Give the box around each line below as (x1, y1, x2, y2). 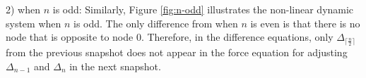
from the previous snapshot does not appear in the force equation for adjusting (6, 45, 348, 60)
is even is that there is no (250, 15, 360, 30)
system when (6, 15, 61, 30)
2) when (6, 2, 40, 16)
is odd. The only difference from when (73, 15, 238, 30)
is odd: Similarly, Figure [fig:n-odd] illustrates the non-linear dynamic (52, 2, 354, 16)
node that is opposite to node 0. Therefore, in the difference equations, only (6, 30, 333, 44)
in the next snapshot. (69, 58, 161, 73)
